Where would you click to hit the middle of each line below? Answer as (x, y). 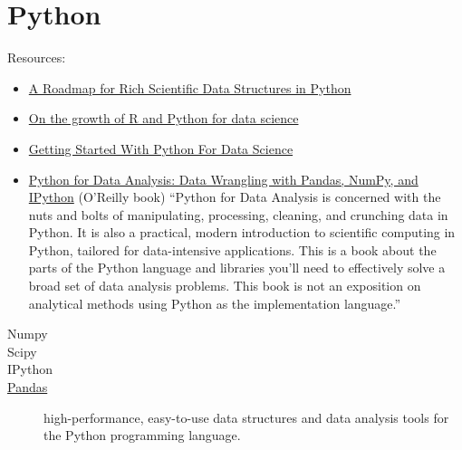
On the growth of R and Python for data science (164, 118)
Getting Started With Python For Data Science (161, 148)
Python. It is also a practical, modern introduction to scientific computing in (242, 232)
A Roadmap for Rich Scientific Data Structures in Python (190, 87)
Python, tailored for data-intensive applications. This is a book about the (232, 249)
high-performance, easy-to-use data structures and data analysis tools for (246, 417)
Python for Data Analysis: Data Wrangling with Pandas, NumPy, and (223, 179)
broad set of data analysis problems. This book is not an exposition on (225, 286)
